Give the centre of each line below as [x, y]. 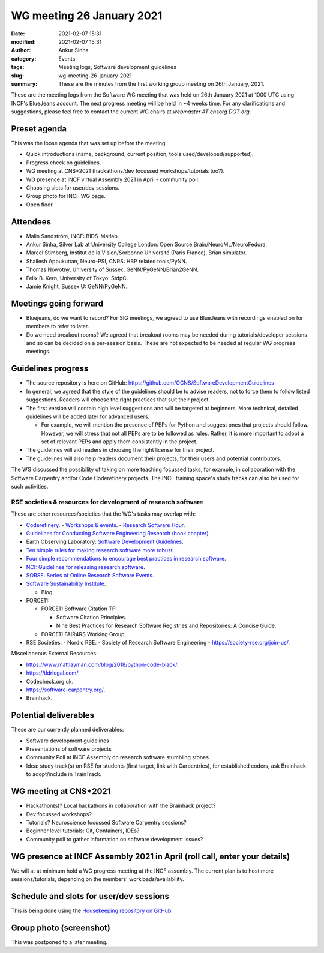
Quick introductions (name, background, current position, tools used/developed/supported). [140, 154]
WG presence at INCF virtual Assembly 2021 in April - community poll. [113, 179]
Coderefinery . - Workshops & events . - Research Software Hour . [106, 525]
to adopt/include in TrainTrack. [64, 774]
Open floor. [40, 205]
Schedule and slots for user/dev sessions [90, 896]
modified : [23, 41]
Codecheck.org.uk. [50, 681]
